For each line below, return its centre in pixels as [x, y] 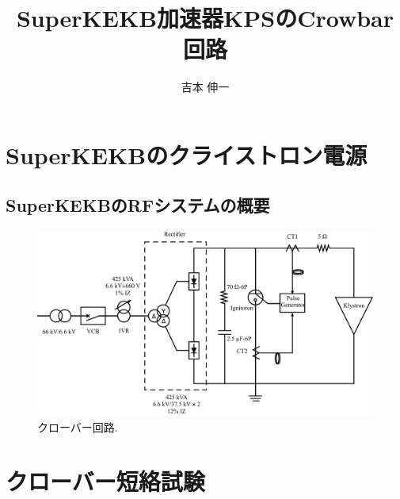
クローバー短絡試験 [105, 481]
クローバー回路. [78, 426]
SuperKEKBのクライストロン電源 [187, 154]
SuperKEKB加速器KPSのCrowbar [205, 18]
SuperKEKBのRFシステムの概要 [138, 205]
